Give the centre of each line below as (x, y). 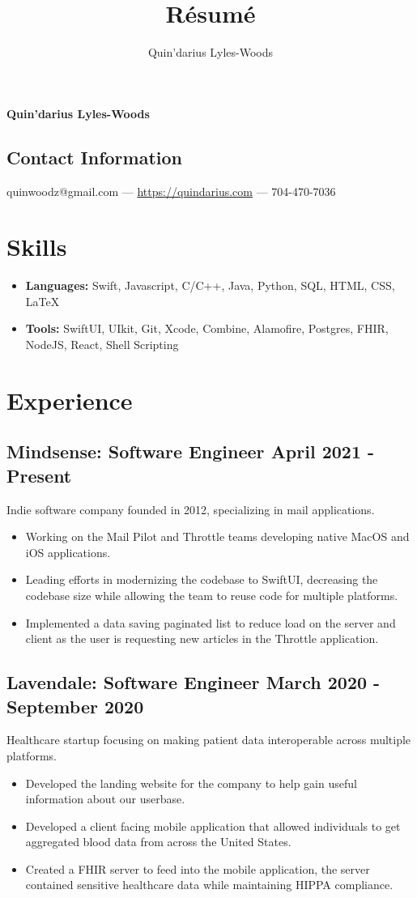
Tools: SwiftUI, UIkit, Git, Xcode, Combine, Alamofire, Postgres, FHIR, (207, 328)
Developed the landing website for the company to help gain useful (191, 783)
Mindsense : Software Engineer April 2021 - (191, 451)
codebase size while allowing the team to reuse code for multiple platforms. (212, 595)
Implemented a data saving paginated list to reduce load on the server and (211, 622)
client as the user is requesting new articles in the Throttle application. (202, 638)
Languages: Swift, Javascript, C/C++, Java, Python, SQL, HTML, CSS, (210, 285)
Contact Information (94, 157)
